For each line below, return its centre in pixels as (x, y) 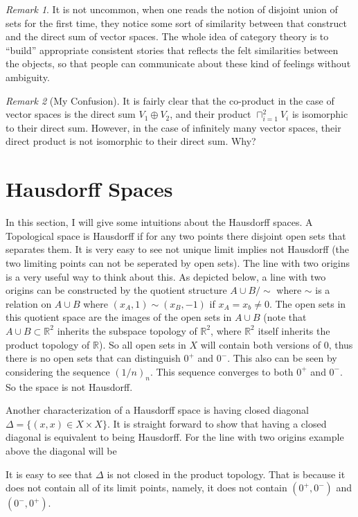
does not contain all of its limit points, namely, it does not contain (146, 488)
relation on (29, 303)
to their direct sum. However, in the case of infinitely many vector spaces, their (173, 127)
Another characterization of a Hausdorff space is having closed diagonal (157, 410)
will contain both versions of (260, 344)
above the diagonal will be (61, 450)
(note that (285, 317)
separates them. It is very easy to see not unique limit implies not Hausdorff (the (178, 249)
